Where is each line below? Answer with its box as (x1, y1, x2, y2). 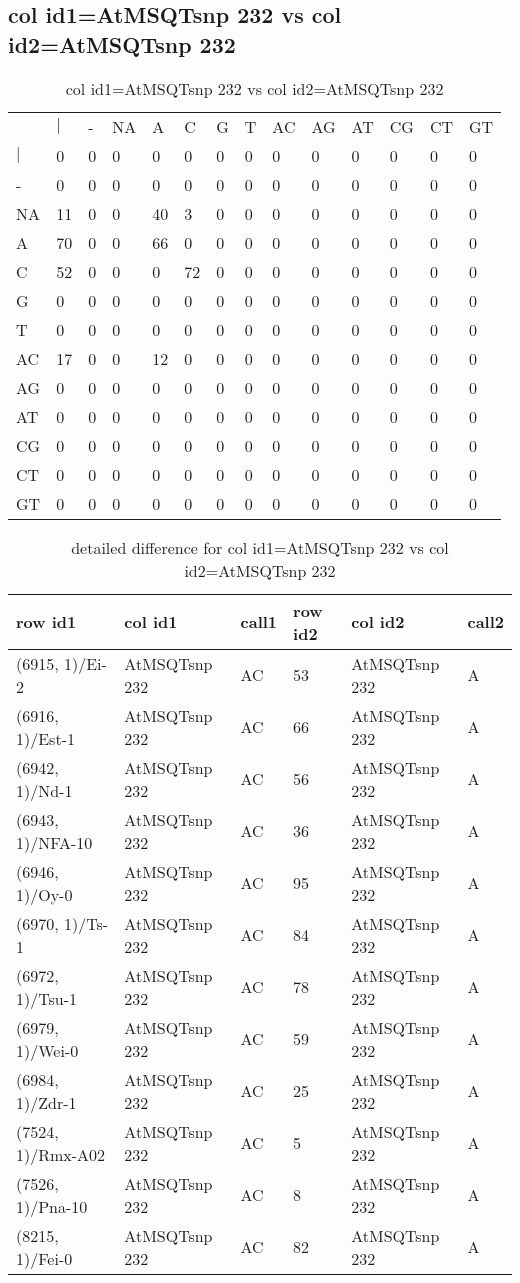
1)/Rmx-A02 (16, 1142, 106, 1166)
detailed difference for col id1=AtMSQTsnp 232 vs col (71, 535, 449, 559)
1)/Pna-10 (16, 1194, 88, 1218)
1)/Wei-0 (16, 1038, 79, 1062)
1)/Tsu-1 (16, 986, 77, 1010)
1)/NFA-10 (16, 830, 93, 854)
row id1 (16, 610, 77, 634)
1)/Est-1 (16, 726, 75, 750)
